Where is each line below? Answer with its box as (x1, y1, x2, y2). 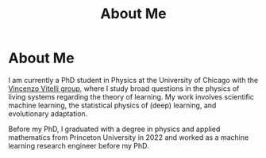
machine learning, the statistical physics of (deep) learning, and (8, 100, 217, 110)
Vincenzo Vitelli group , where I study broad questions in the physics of (8, 84, 240, 93)
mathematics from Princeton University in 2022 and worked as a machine (8, 132, 249, 142)
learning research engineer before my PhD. (8, 141, 149, 150)
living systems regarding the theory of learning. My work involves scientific (8, 92, 254, 101)
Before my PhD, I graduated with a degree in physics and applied (8, 124, 221, 134)
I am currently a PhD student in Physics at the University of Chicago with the (8, 75, 259, 85)
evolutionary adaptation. (8, 108, 88, 118)
